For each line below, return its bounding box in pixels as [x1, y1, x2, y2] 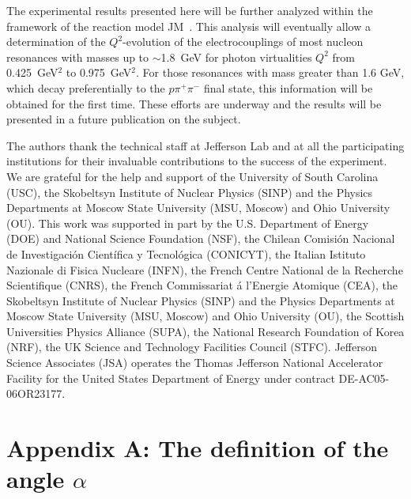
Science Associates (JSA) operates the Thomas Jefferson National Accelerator [6, 354, 383, 371]
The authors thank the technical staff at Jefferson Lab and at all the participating [6, 137, 405, 153]
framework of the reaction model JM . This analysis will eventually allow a [6, 17, 371, 34]
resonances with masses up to [6, 48, 149, 65]
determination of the [6, 33, 106, 50]
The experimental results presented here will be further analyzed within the [6, 2, 373, 18]
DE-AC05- [338, 369, 390, 386]
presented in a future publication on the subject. [6, 111, 241, 127]
